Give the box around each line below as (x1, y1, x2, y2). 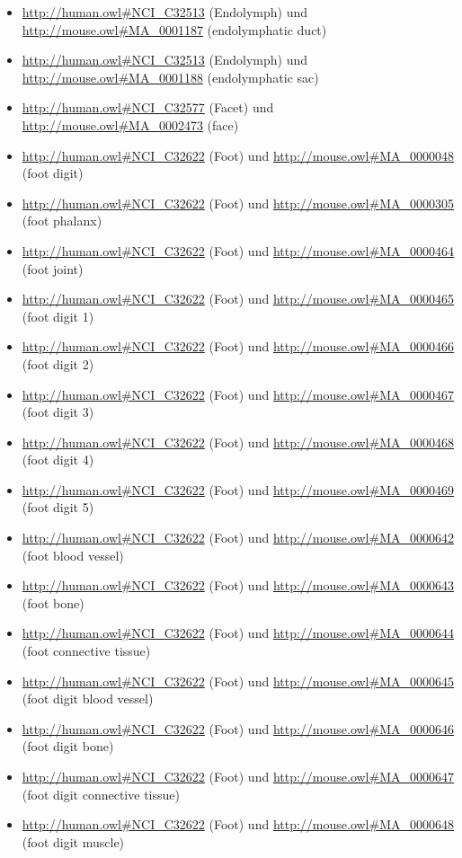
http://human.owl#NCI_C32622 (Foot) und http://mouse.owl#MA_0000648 (22, 815, 455, 834)
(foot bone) (22, 593, 84, 612)
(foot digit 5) (22, 498, 94, 517)
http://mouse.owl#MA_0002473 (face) (22, 115, 239, 134)
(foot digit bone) (22, 737, 114, 756)
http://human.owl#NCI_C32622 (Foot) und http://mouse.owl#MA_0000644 (22, 624, 455, 642)
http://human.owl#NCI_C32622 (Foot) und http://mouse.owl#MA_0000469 (22, 480, 455, 499)
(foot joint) (22, 259, 84, 278)
